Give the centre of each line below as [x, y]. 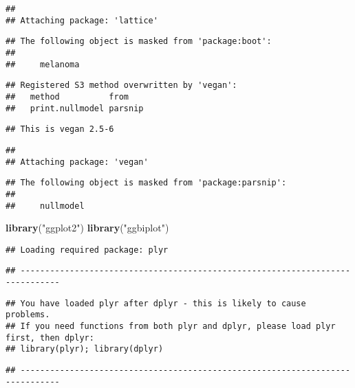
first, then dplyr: [50, 338]
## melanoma [43, 64]
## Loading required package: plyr [87, 250]
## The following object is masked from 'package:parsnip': [146, 183]
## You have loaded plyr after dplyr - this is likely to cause [156, 303]
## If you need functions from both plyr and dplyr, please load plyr [171, 327]
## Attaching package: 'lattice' [82, 20]
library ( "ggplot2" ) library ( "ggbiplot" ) [87, 228]
